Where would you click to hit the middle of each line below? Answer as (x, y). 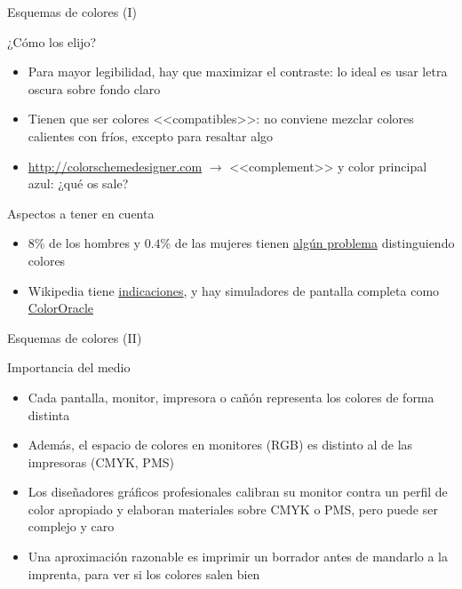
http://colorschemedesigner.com (115, 166)
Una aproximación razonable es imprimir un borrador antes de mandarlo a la (238, 557)
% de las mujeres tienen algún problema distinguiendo (307, 243)
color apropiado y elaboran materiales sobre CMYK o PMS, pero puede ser (233, 509)
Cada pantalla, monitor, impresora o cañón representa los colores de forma (231, 397)
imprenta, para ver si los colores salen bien (144, 573)
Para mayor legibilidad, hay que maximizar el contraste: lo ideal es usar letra (238, 72)
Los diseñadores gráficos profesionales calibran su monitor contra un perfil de (238, 492)
